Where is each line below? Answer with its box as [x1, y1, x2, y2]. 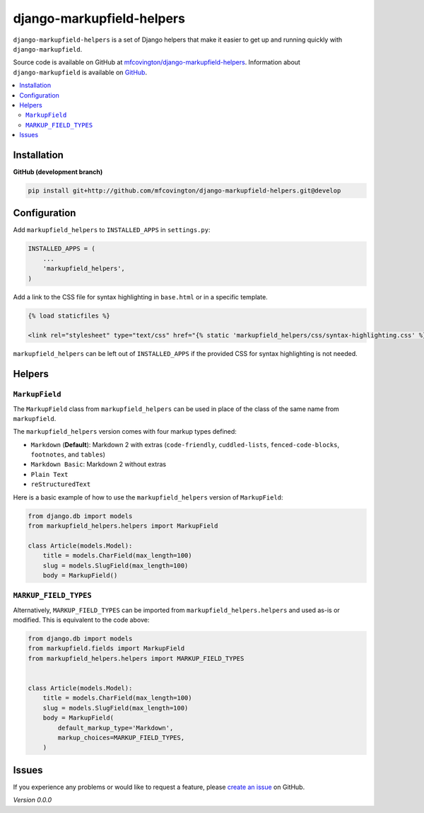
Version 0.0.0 [13, 796, 52, 805]
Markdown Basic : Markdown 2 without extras [30, 460, 166, 468]
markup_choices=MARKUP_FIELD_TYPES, [57, 733, 185, 742]
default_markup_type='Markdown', [57, 724, 174, 732]
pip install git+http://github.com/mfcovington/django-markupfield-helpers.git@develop [28, 186, 341, 195]
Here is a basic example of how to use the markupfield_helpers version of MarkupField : [13, 492, 283, 502]
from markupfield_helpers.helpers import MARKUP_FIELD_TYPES [28, 655, 245, 662]
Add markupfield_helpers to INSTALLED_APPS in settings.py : [13, 226, 211, 234]
